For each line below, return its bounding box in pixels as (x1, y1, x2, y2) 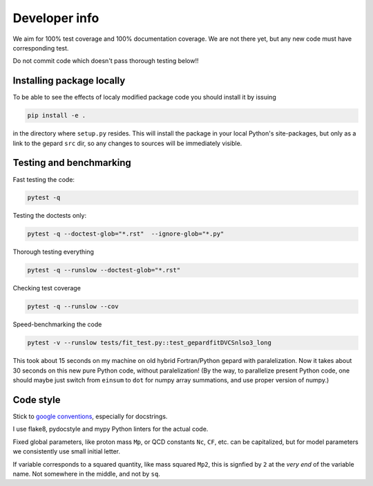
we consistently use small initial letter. (12, 447, 121, 456)
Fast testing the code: (12, 175, 75, 183)
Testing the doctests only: (12, 212, 86, 220)
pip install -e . (27, 111, 86, 120)
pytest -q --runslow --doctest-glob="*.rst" (27, 266, 181, 274)
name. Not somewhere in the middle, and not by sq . (12, 469, 160, 478)
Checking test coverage (12, 284, 81, 292)
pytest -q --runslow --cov (27, 303, 119, 310)
